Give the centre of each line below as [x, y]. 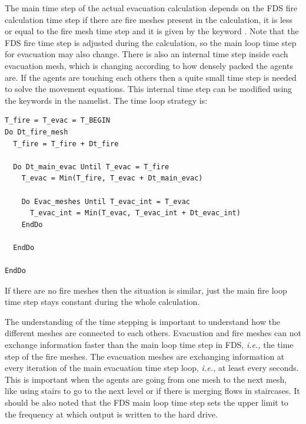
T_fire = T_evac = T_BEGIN [57, 121]
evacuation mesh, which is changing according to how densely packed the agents [149, 65]
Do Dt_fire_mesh [36, 132]
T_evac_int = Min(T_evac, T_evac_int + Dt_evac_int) [135, 213]
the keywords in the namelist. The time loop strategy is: [106, 100]
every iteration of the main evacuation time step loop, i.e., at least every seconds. [152, 368]
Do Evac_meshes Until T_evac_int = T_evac [106, 201]
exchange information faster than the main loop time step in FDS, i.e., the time [149, 345]
